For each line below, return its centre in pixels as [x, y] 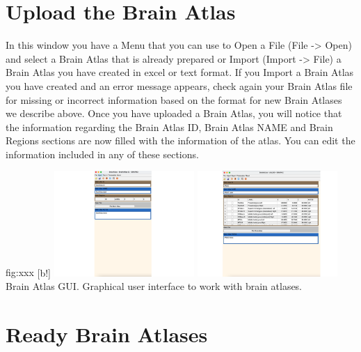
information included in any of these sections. [102, 154]
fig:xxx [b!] [28, 272]
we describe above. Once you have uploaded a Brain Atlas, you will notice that [174, 113]
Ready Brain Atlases [107, 334]
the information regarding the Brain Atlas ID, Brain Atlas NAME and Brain [169, 127]
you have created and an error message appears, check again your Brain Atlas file [179, 85]
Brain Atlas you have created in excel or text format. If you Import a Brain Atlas [180, 72]
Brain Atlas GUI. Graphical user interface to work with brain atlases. [154, 286]
